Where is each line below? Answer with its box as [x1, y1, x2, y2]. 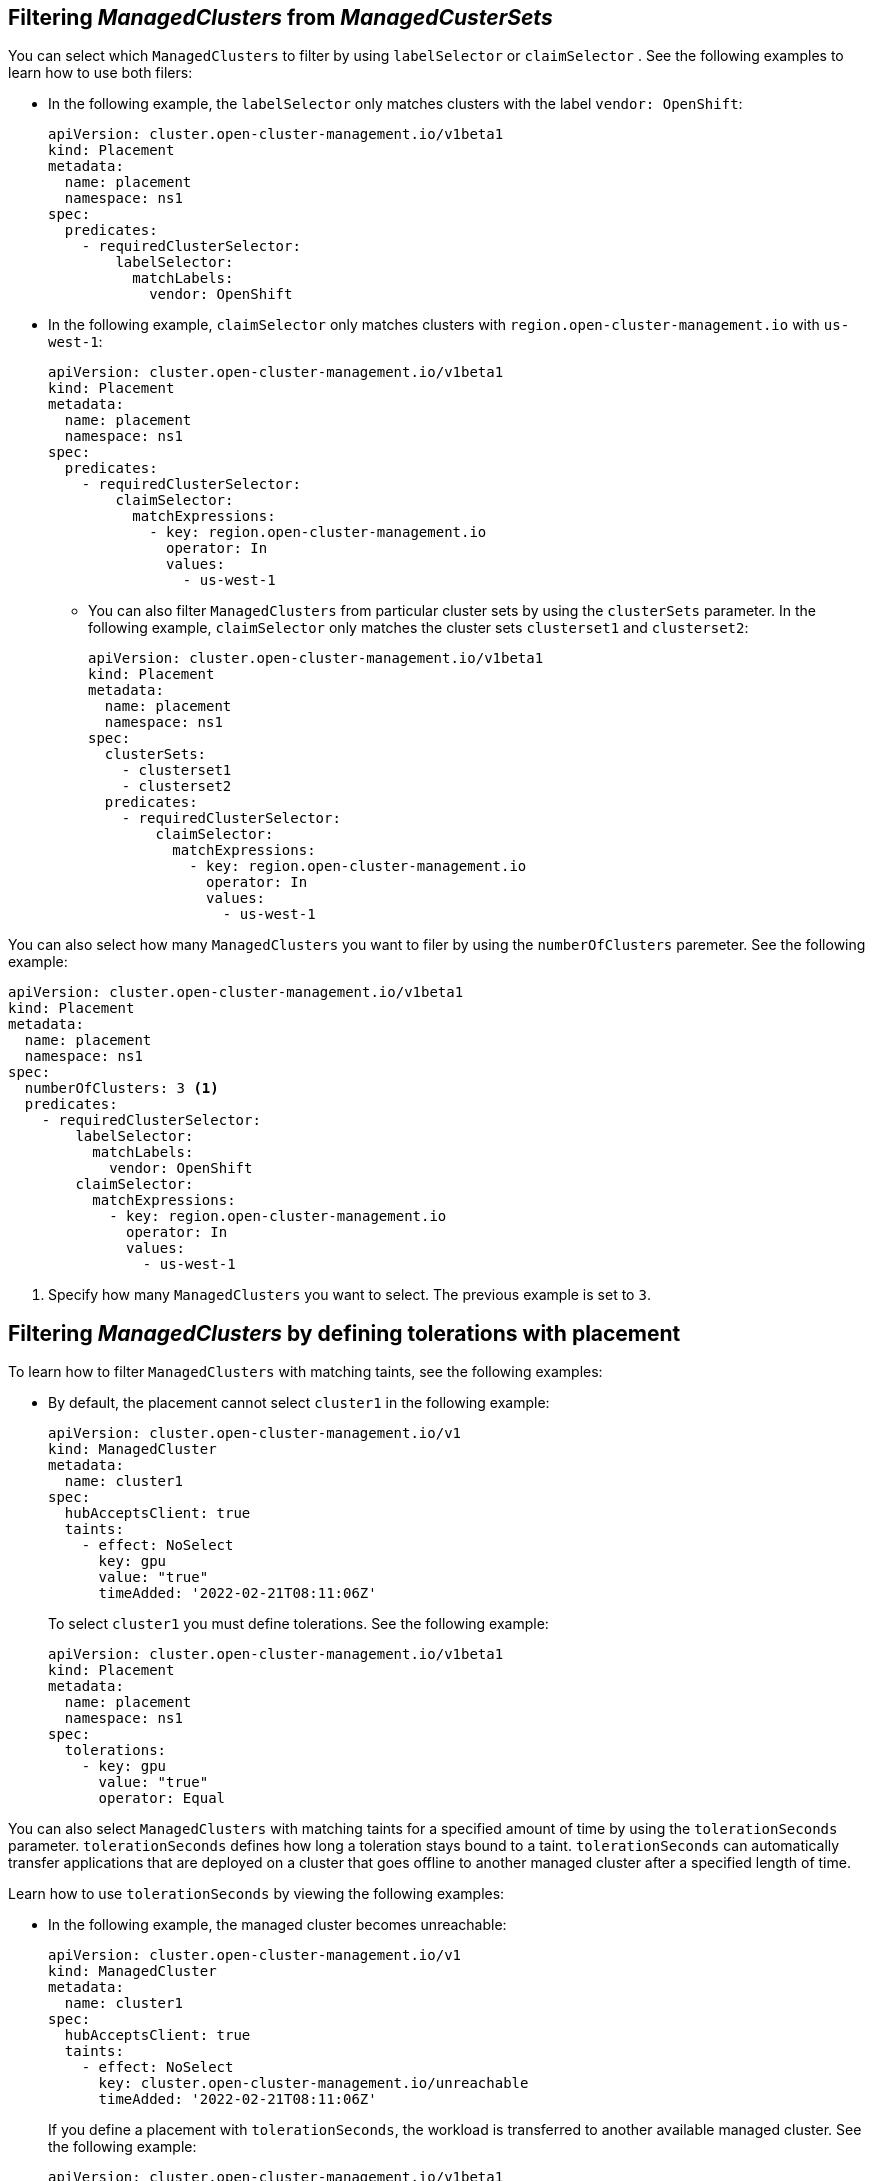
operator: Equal [98, 1790, 226, 1807]
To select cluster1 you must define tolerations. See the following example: [48, 1615, 549, 1633]
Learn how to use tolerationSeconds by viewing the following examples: [8, 1885, 505, 1903]
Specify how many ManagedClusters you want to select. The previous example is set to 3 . [48, 1286, 651, 1304]
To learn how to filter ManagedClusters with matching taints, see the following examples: [8, 1363, 603, 1381]
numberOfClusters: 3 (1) [24, 1080, 219, 1097]
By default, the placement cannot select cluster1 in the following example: [48, 1394, 550, 1412]
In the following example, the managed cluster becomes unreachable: [48, 1916, 507, 1934]
